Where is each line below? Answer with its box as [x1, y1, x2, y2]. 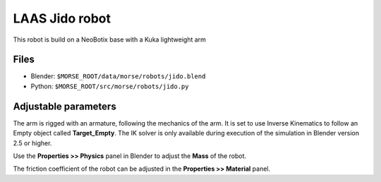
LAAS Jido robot [13, 11, 111, 26]
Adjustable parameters [13, 100, 116, 112]
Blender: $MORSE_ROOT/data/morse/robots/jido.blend [30, 72, 206, 80]
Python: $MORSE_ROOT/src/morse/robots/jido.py [30, 82, 189, 90]
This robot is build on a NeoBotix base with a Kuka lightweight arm [13, 35, 206, 44]
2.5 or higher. [13, 138, 52, 147]
